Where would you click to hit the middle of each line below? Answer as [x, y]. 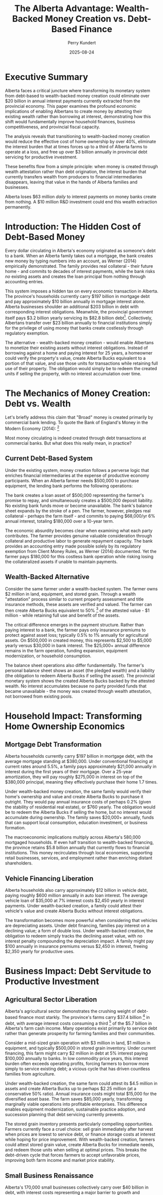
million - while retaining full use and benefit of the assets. [63, 615]
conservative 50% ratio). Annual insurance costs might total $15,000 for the [81, 1094]
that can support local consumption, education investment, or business [76, 823]
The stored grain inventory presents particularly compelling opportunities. [79, 1124]
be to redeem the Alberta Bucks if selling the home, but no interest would [78, 812]
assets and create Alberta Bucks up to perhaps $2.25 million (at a [71, 1089]
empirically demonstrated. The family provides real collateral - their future [79, 266]
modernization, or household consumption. [48, 656]
